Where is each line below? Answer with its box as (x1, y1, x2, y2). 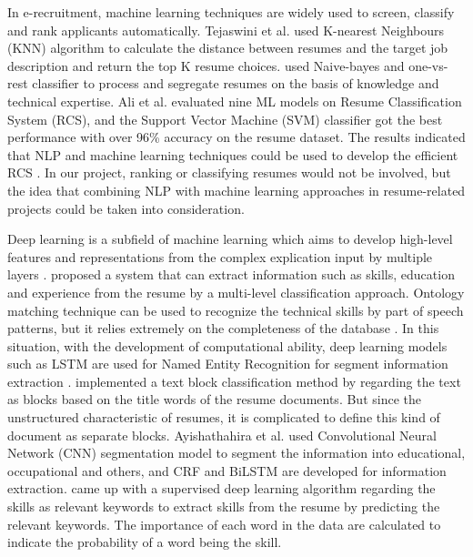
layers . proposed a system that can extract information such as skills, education (7, 265, 455, 284)
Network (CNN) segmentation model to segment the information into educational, (7, 443, 466, 462)
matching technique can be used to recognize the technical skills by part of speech (7, 300, 464, 319)
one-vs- (408, 56, 448, 75)
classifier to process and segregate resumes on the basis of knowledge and (32, 74, 439, 93)
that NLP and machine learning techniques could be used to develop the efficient (7, 145, 458, 164)
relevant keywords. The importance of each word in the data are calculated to (7, 514, 441, 533)
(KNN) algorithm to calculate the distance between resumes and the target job (7, 38, 448, 57)
